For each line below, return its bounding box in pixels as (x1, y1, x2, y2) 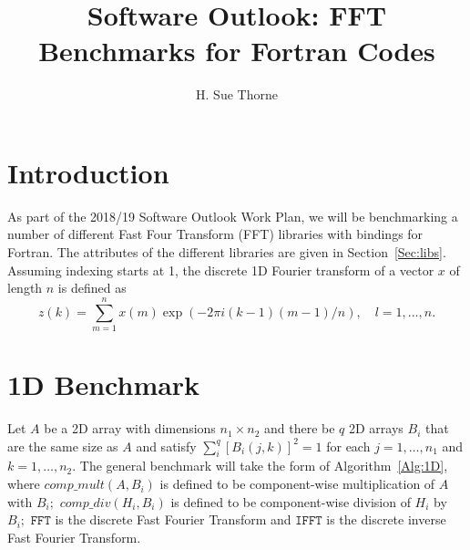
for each (326, 436, 371, 455)
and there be (263, 419, 335, 438)
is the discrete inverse (326, 510, 446, 529)
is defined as (57, 278, 127, 297)
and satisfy (136, 436, 197, 455)
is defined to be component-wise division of (170, 492, 411, 511)
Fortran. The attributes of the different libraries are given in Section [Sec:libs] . (7, 243, 446, 262)
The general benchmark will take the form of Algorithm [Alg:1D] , (79, 456, 448, 475)
